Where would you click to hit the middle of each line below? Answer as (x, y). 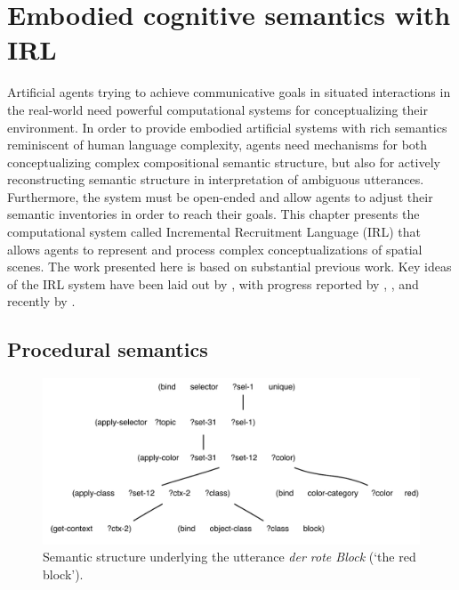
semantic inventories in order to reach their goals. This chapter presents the (213, 214)
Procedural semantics (108, 349)
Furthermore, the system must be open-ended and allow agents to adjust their (220, 196)
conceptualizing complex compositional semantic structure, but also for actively (224, 162)
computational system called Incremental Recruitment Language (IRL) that (214, 232)
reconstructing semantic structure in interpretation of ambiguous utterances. (216, 179)
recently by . (41, 301)
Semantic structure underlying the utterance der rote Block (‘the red (229, 557)
